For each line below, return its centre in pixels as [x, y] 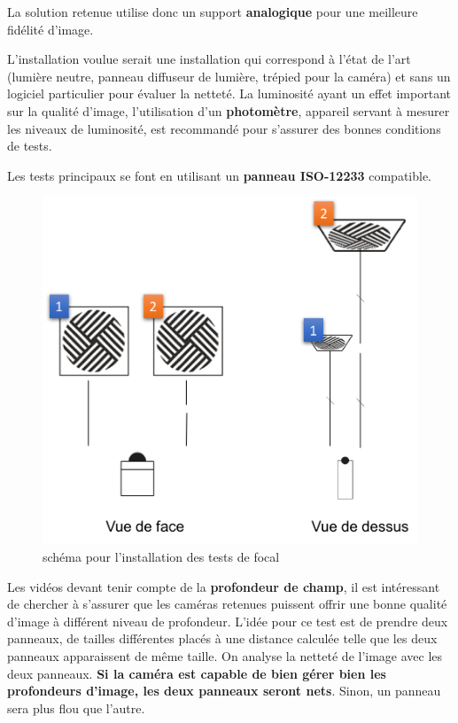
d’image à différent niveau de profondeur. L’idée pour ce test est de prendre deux [228, 621]
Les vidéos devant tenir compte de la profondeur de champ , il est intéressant [224, 586]
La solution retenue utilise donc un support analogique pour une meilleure [213, 12]
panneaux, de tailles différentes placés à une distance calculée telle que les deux [222, 638]
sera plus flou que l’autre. [76, 707]
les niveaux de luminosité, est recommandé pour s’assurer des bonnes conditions [224, 128]
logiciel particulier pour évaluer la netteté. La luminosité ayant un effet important [229, 93]
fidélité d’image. [50, 29]
